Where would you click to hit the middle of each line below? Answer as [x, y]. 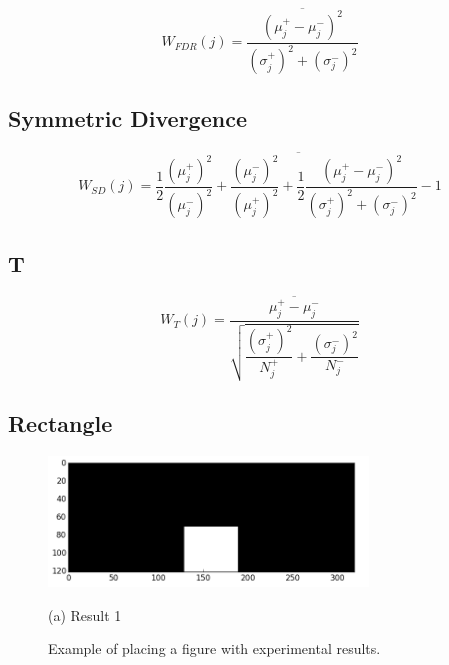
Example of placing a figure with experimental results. [214, 648]
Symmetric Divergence [127, 118]
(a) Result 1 [85, 614]
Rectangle [60, 423]
